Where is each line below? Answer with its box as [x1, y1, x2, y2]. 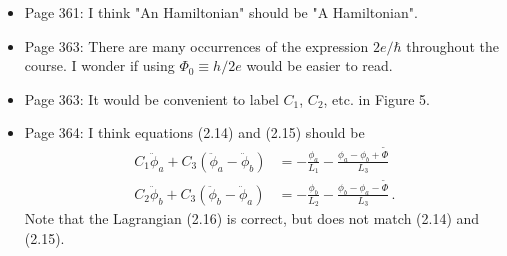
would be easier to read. [246, 55, 393, 76]
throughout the [406, 35, 499, 56]
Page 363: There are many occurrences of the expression [24, 35, 369, 56]
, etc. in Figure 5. [323, 88, 430, 109]
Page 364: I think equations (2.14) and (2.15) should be [24, 122, 365, 143]
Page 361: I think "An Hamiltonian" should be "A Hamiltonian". [24, 2, 418, 22]
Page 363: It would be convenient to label [24, 88, 279, 109]
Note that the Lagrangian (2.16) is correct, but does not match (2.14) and [24, 208, 480, 229]
